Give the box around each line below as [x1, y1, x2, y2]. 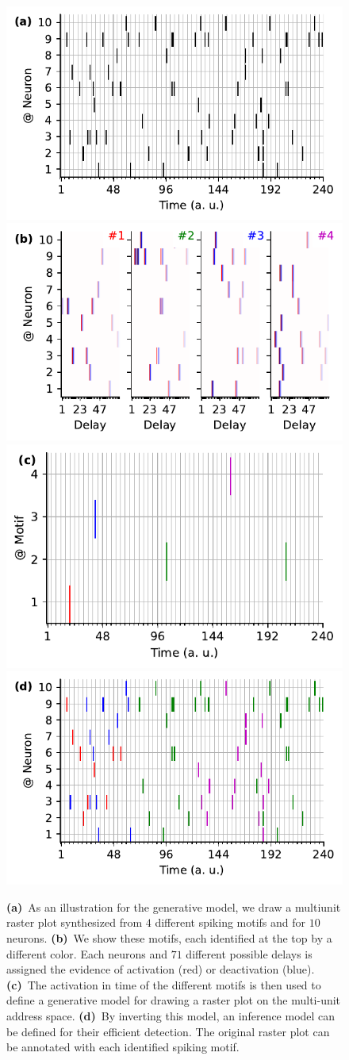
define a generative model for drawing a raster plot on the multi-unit [6, 992, 341, 1008]
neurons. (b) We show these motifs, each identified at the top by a [6, 930, 332, 947]
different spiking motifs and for [155, 914, 306, 931]
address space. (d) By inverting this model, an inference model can [6, 1008, 336, 1024]
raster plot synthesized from [6, 914, 143, 931]
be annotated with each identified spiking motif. [6, 1039, 240, 1055]
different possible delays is [186, 945, 313, 962]
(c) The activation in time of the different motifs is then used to [6, 976, 321, 993]
